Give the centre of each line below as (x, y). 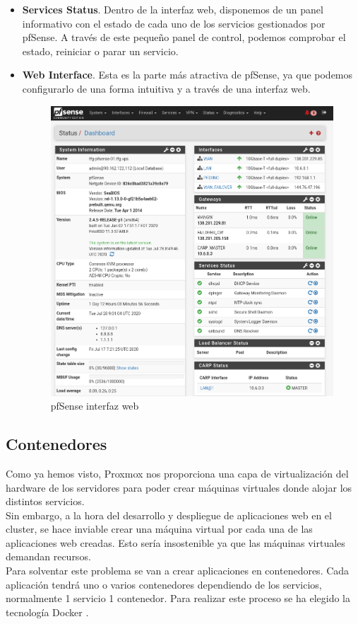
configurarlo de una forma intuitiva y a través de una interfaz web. (166, 88)
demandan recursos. (48, 556)
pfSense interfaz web (95, 406)
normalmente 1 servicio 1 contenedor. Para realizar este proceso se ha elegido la (178, 598)
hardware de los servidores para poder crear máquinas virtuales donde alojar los (179, 487)
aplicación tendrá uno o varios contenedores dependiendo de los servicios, (164, 584)
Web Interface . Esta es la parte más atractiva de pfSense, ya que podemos (187, 75)
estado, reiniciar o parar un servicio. (100, 51)
